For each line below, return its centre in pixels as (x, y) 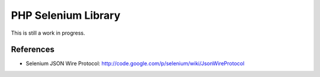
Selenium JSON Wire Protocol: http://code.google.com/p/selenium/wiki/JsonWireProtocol (135, 63)
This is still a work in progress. (48, 33)
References (33, 50)
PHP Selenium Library (66, 15)
